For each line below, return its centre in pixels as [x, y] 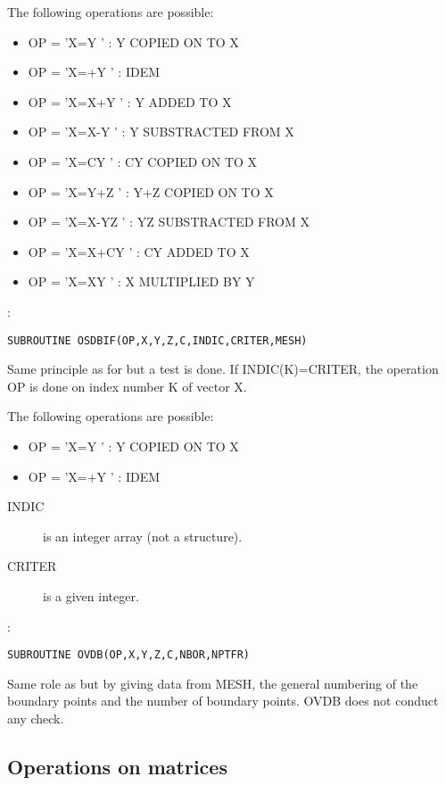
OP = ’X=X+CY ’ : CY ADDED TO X [139, 251]
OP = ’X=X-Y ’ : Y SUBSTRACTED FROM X [161, 132]
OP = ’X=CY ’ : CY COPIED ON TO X [143, 161]
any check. [36, 718]
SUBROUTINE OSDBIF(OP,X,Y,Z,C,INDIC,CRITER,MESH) [157, 340]
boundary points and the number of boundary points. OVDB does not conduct [223, 701]
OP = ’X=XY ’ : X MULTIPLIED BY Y [141, 281]
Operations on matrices [117, 766]
